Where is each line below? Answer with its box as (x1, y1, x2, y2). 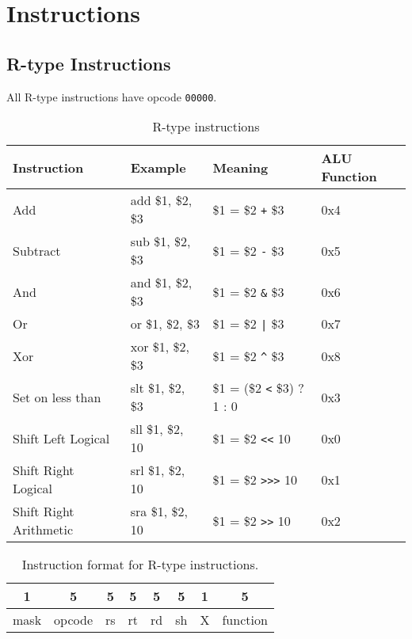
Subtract (13, 241, 61, 260)
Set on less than (13, 387, 101, 406)
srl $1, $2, (130, 461, 185, 480)
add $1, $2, (130, 191, 193, 210)
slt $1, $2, (130, 378, 185, 397)
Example (130, 158, 186, 177)
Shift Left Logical (13, 428, 110, 447)
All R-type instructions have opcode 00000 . (6, 88, 217, 105)
